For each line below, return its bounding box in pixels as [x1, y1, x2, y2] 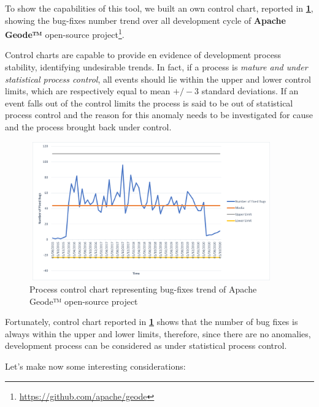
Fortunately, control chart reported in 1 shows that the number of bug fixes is [5, 315, 298, 328]
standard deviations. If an [201, 84, 299, 97]
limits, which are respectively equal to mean [5, 84, 171, 97]
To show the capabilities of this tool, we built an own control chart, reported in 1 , [5, 2, 313, 14]
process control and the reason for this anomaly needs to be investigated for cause [5, 108, 313, 121]
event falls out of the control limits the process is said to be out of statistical [5, 96, 293, 109]
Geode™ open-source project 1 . [5, 26, 125, 40]
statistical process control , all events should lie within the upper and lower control [5, 72, 311, 85]
